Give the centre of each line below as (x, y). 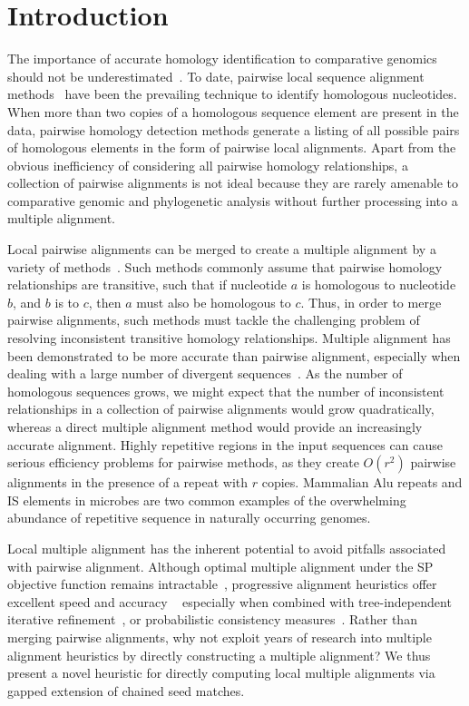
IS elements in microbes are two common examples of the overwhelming (207, 500)
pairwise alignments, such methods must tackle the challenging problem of (214, 320)
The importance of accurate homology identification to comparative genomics (222, 59)
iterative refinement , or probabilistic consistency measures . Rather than (212, 619)
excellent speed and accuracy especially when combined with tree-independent (230, 601)
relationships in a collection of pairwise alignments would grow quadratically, (221, 409)
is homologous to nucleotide (379, 284)
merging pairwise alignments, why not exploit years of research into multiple (220, 637)
